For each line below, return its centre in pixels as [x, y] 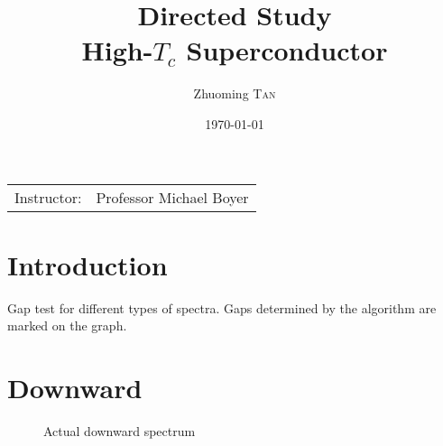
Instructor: [48, 197]
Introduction [88, 264]
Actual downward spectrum [120, 430]
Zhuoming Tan [235, 93]
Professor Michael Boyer [172, 197]
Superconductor [287, 50]
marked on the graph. [67, 325]
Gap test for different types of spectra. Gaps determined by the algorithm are [222, 307]
